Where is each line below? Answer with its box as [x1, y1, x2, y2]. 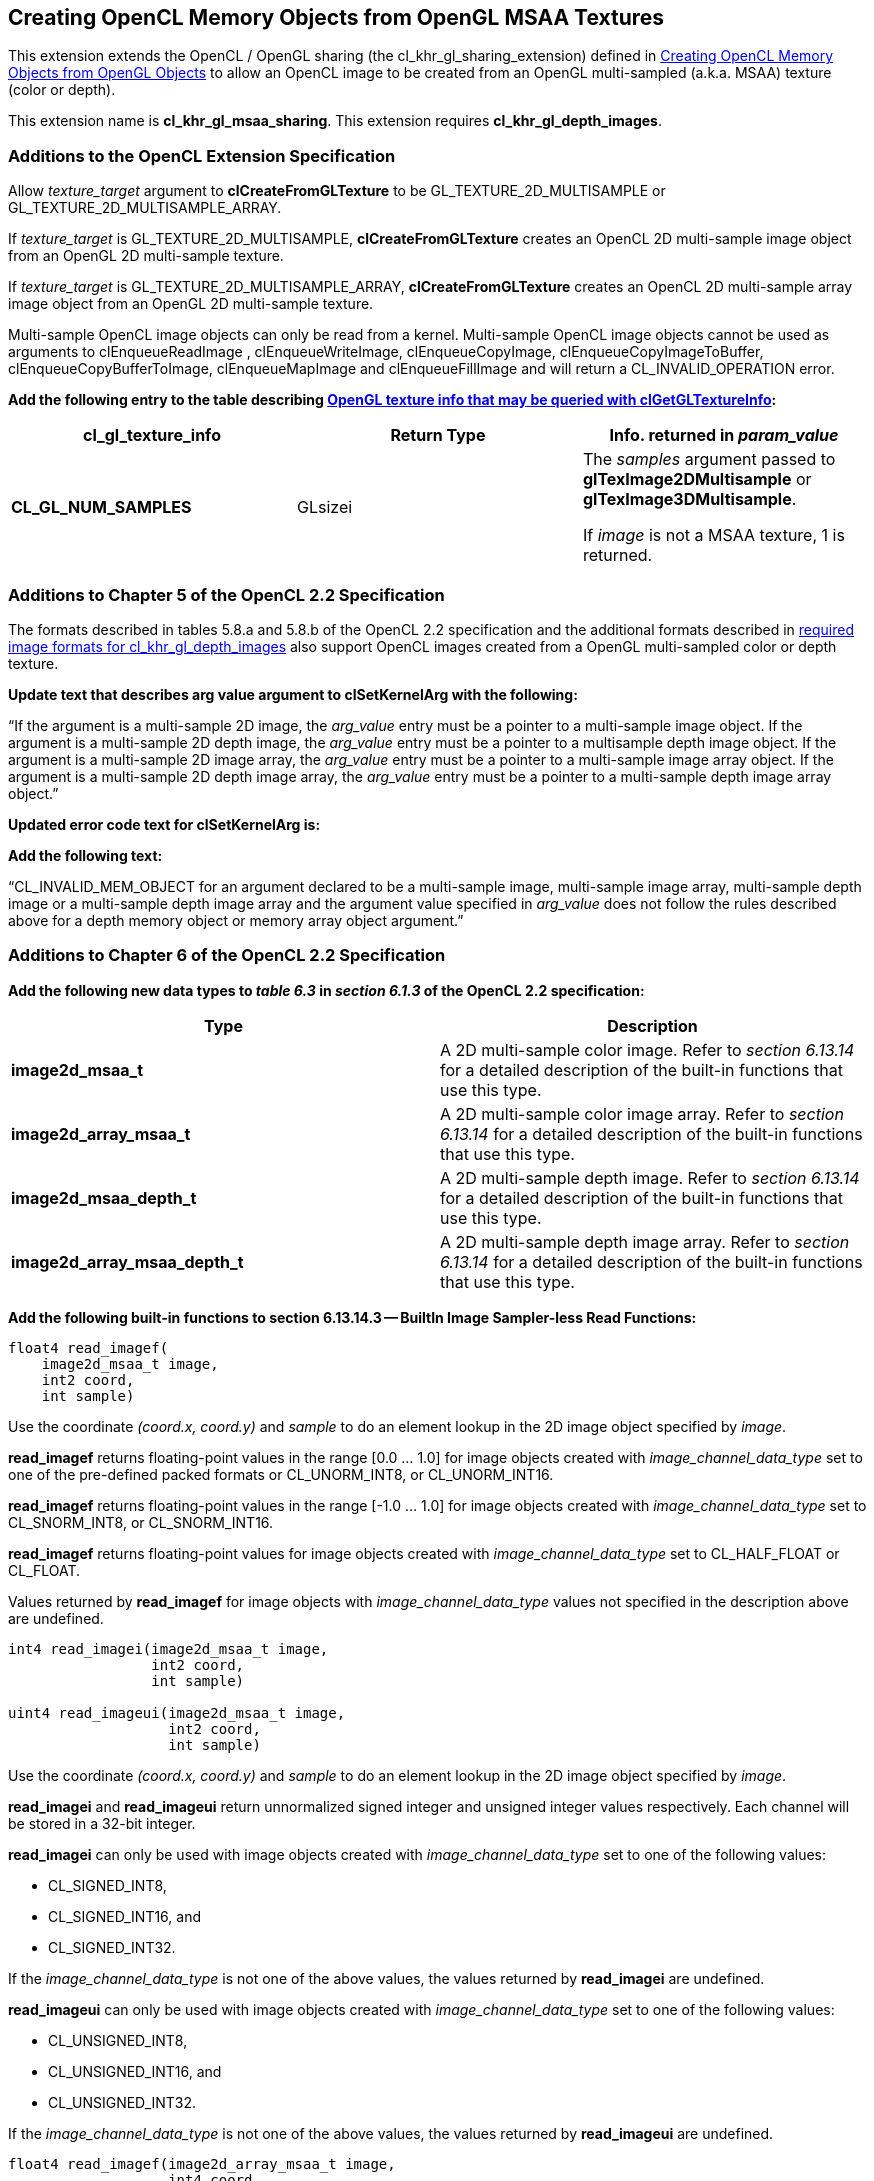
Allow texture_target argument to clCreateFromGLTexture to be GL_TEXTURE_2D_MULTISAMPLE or [8, 182, 666, 200]
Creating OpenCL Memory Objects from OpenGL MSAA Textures [8, 5, 665, 30]
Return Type [390, 425, 486, 446]
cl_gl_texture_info [83, 425, 221, 446]
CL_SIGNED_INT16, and [48, 1907, 202, 1925]
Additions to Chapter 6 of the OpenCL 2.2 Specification [8, 945, 446, 966]
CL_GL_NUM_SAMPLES [11, 497, 192, 518]
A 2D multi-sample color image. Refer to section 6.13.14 [440, 1039, 855, 1060]
